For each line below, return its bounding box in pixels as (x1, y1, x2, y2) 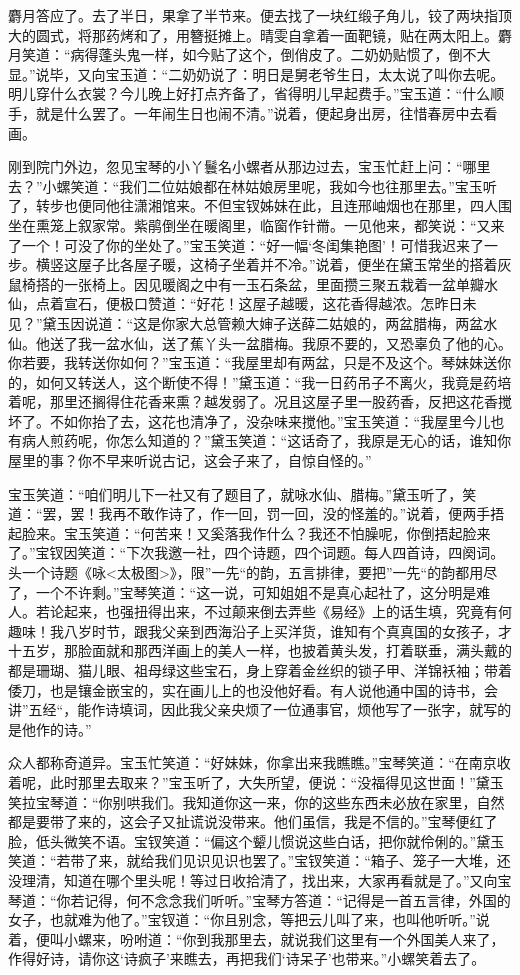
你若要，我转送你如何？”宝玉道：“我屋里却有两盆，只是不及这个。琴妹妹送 (8, 352, 498, 373)
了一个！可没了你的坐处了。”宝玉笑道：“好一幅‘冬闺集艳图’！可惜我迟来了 (8, 234, 484, 255)
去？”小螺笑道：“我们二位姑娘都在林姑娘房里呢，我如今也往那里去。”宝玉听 (8, 175, 497, 196)
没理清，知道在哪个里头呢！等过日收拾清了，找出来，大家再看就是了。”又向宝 (8, 869, 512, 890)
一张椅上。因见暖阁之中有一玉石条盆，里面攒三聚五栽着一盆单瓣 (63, 273, 484, 294)
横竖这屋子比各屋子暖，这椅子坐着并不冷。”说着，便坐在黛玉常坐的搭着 (35, 254, 498, 275)
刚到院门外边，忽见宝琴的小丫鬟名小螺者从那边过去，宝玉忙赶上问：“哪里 (8, 156, 491, 177)
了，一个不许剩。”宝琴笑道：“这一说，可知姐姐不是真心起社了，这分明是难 (8, 581, 491, 602)
